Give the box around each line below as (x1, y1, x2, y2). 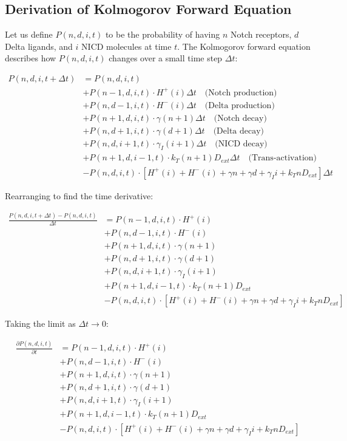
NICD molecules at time (81, 39, 172, 52)
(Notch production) (204, 88, 277, 97)
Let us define (5, 28, 53, 41)
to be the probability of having (105, 28, 220, 41)
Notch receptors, (230, 28, 292, 41)
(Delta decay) (213, 126, 264, 135)
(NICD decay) (215, 139, 268, 148)
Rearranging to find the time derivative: (5, 189, 153, 202)
